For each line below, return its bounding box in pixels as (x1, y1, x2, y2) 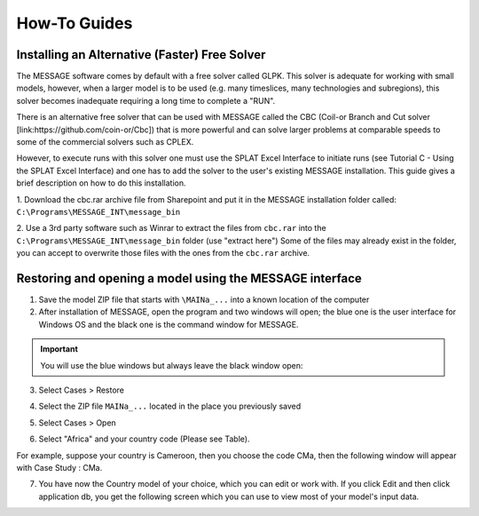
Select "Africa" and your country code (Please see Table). (38, 433, 250, 444)
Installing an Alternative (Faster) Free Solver (16, 47, 266, 62)
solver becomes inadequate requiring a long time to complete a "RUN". (16, 95, 276, 106)
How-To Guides (16, 13, 133, 33)
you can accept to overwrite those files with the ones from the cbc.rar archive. (16, 248, 310, 258)
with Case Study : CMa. (16, 462, 103, 472)
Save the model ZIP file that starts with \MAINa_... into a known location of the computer (38, 294, 370, 306)
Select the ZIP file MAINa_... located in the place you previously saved (38, 401, 302, 412)
